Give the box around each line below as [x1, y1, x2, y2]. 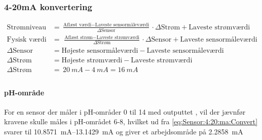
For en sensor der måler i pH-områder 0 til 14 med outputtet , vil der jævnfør [4, 106, 246, 117]
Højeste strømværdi [61, 57, 123, 64]
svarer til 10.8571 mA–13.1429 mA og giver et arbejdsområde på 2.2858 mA [4, 126, 243, 137]
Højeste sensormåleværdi [61, 47, 138, 54]
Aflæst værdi [63, 22, 92, 28]
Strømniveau [7, 23, 47, 31]
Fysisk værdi [7, 36, 47, 44]
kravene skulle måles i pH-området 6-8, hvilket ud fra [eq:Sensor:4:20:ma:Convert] [4, 116, 258, 127]
